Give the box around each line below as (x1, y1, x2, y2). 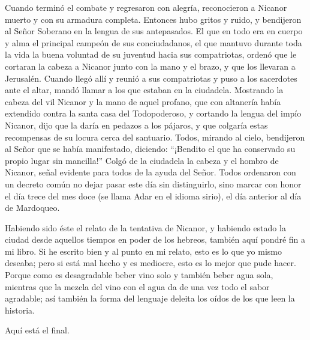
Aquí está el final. (5, 324, 70, 336)
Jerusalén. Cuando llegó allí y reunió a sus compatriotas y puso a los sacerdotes (5, 71, 297, 84)
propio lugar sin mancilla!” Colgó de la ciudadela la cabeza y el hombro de (5, 154, 279, 166)
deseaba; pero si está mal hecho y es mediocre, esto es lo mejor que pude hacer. (5, 257, 296, 269)
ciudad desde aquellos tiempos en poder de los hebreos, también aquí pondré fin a (5, 233, 306, 246)
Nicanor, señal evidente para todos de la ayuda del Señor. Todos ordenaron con (5, 166, 296, 178)
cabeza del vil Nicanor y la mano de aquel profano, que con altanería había (5, 95, 281, 108)
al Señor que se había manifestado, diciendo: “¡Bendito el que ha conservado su (5, 142, 296, 155)
